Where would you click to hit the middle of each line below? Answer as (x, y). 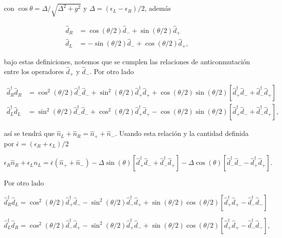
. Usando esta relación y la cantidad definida (182, 133)
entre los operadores (34, 71)
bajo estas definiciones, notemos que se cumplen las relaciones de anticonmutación (127, 61)
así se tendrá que (29, 133)
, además (158, 8)
